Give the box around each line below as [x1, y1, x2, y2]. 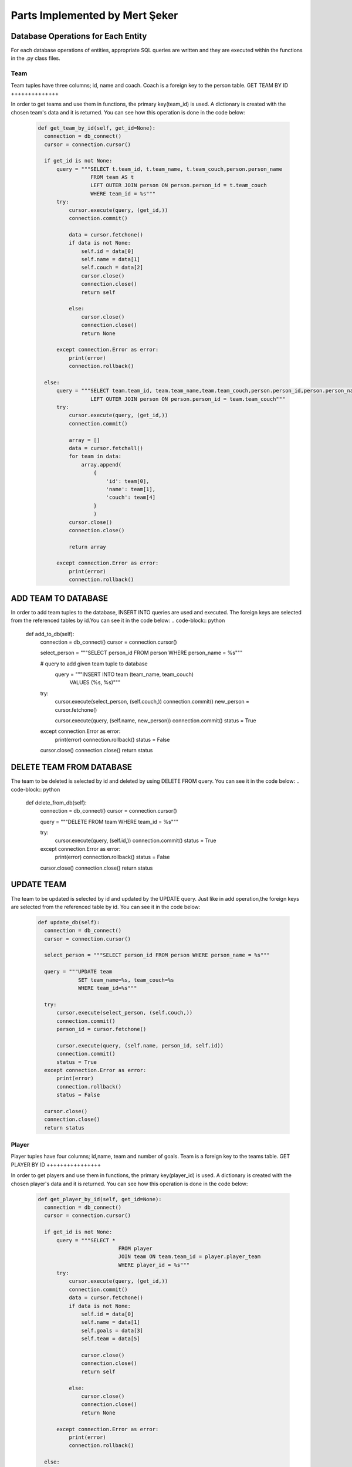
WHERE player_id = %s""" [118, 1262, 190, 1268]
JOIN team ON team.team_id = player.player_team [118, 1253, 261, 1260]
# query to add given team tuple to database [40, 660, 148, 667]
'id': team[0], [106, 478, 150, 484]
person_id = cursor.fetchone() [56, 1026, 147, 1032]
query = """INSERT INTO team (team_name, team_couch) [55, 671, 194, 678]
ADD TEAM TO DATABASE [11, 593, 109, 603]
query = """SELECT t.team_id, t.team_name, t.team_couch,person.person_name [56, 165, 283, 173]
